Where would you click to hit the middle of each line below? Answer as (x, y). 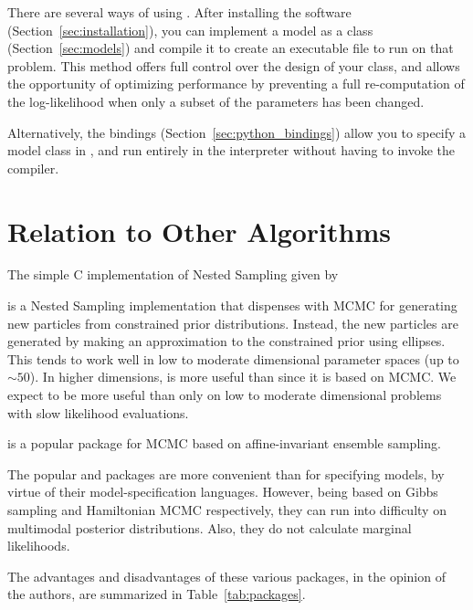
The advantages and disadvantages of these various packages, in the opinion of (226, 576)
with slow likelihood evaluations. (98, 412)
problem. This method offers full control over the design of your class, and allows (234, 65)
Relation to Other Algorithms (199, 231)
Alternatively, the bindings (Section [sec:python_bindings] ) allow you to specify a (237, 132)
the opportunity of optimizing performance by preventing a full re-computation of (236, 84)
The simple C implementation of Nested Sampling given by (173, 274)
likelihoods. (39, 546)
